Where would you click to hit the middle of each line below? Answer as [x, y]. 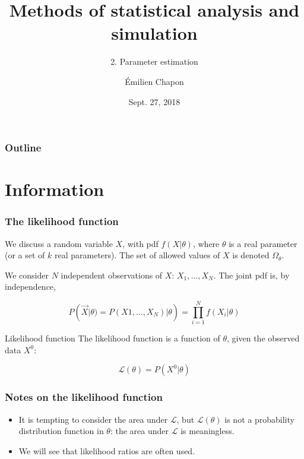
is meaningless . [208, 431]
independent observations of [112, 275]
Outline [23, 148]
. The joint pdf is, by [251, 275]
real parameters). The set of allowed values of [137, 255]
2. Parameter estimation [154, 61]
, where [206, 243]
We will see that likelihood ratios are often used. [107, 450]
